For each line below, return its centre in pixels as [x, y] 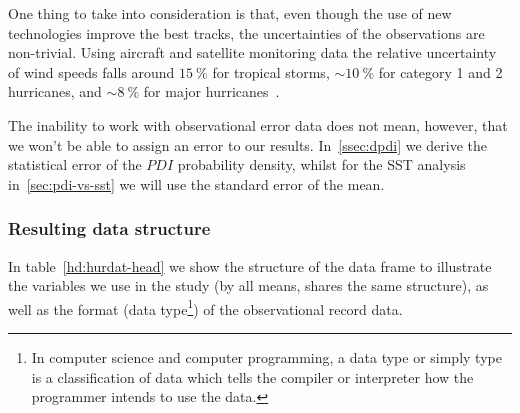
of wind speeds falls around [91, 71]
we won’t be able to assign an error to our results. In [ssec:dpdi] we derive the [248, 144]
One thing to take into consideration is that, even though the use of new [230, 13]
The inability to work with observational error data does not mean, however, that [258, 124]
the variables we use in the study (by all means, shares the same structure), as [248, 285]
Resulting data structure [109, 228]
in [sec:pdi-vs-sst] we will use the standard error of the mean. [196, 183]
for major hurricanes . [211, 91]
